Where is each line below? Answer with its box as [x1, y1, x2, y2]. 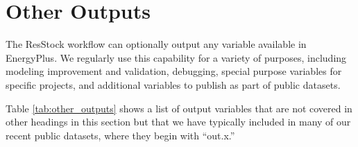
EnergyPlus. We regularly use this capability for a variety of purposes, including [6, 50, 347, 64]
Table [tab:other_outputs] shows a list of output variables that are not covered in [6, 101, 352, 115]
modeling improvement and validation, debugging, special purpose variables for [6, 64, 342, 78]
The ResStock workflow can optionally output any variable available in [6, 37, 307, 51]
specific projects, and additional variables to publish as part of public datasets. [6, 77, 341, 92]
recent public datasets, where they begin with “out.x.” [6, 128, 235, 142]
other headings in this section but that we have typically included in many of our [6, 114, 351, 129]
